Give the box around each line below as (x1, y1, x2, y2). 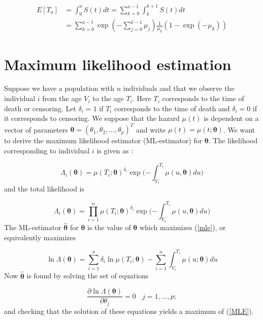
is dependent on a (204, 113, 259, 123)
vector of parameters (4, 124, 68, 135)
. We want (223, 124, 255, 135)
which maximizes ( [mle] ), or (139, 222, 226, 233)
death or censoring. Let (4, 103, 76, 113)
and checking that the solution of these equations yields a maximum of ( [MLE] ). (4, 305, 254, 316)
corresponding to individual (4, 145, 90, 155)
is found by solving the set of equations (26, 270, 149, 281)
